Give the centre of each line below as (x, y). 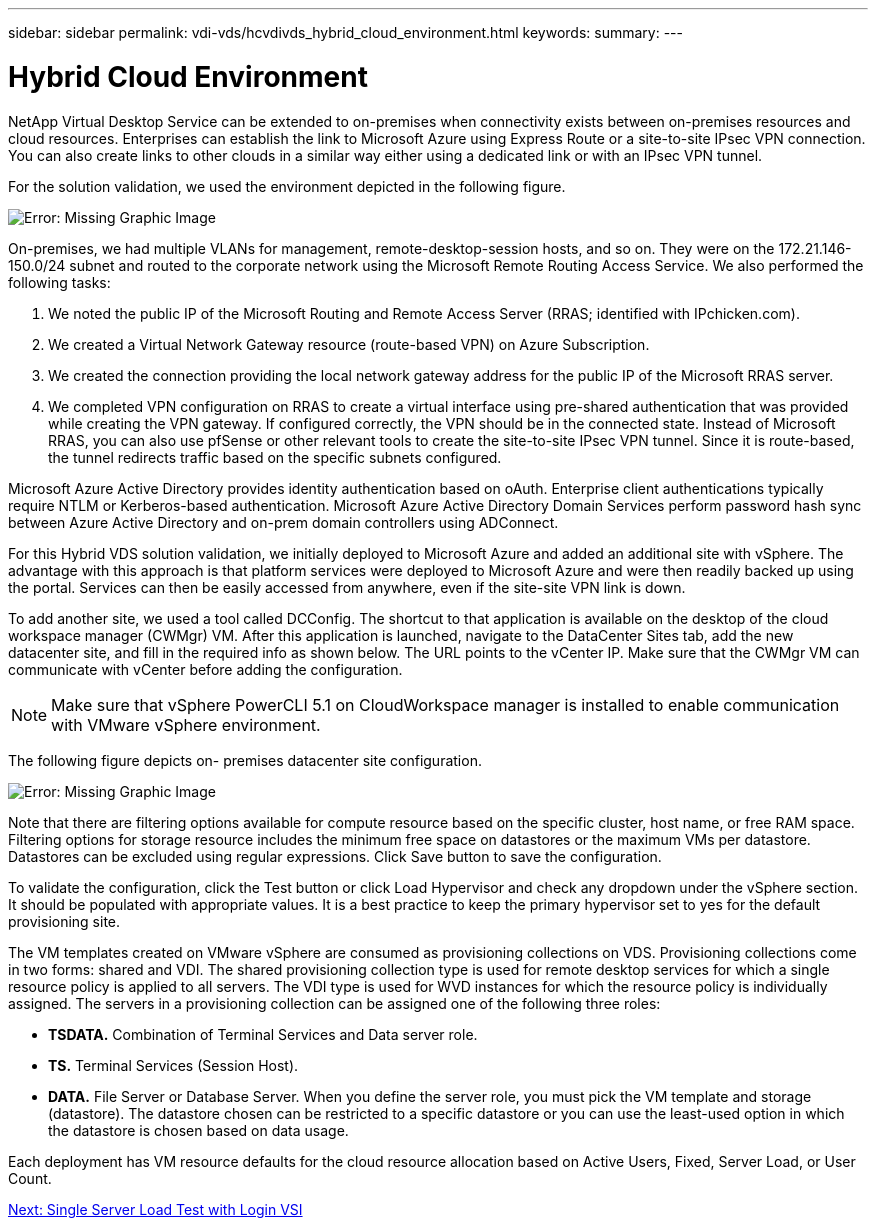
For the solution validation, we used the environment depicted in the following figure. (287, 186)
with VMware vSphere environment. (186, 724)
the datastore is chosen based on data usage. (198, 1130)
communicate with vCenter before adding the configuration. (205, 669)
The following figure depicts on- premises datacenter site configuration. (245, 760)
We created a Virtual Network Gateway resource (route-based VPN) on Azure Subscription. (349, 344)
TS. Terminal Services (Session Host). (173, 1065)
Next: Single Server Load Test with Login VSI (155, 1209)
